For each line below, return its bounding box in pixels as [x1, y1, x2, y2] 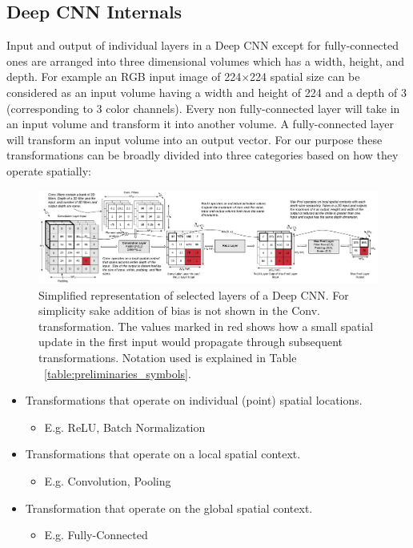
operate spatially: [6, 162, 91, 179]
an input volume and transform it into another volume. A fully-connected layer [6, 115, 395, 132]
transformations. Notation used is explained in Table [38, 349, 297, 365]
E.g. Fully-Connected [44, 526, 148, 543]
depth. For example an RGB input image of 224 [6, 68, 242, 85]
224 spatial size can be [250, 68, 360, 85]
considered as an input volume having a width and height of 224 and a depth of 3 [6, 83, 407, 100]
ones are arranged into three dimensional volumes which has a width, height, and [6, 52, 405, 69]
